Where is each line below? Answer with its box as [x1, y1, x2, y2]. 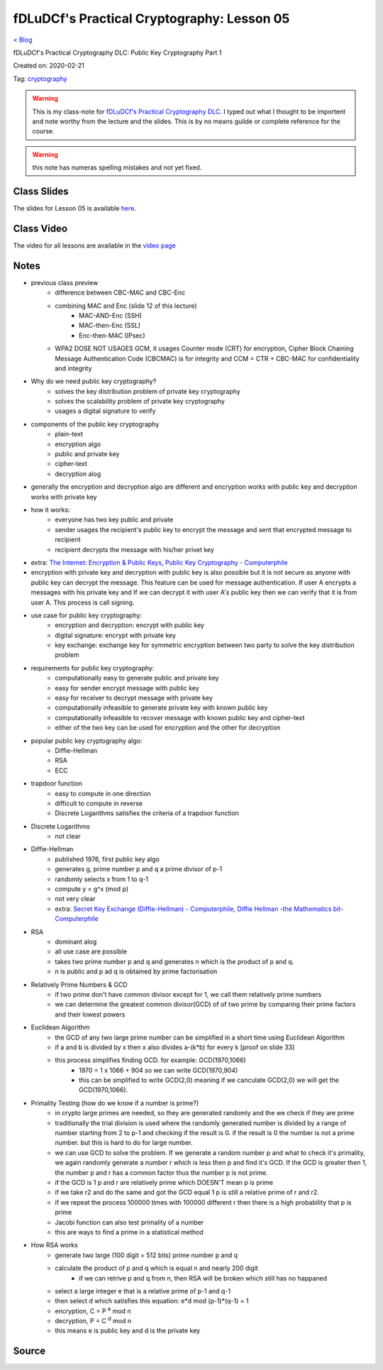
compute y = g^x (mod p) [55, 885, 129, 893]
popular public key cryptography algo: [30, 736, 143, 745]
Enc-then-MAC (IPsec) [79, 331, 145, 340]
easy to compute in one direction [55, 789, 152, 797]
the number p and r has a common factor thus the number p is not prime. [55, 1168, 269, 1177]
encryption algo [55, 440, 101, 448]
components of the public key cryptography [30, 419, 160, 429]
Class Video [13, 222, 67, 234]
